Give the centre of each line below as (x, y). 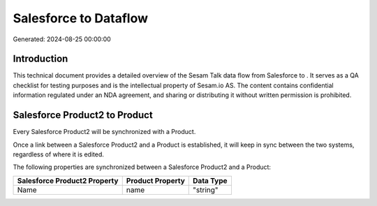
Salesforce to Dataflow (80, 18)
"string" (206, 190)
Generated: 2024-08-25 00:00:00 (62, 39)
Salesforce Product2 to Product (83, 115)
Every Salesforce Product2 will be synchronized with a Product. (104, 132)
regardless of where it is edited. (59, 154)
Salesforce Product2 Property (68, 180)
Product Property (155, 180)
